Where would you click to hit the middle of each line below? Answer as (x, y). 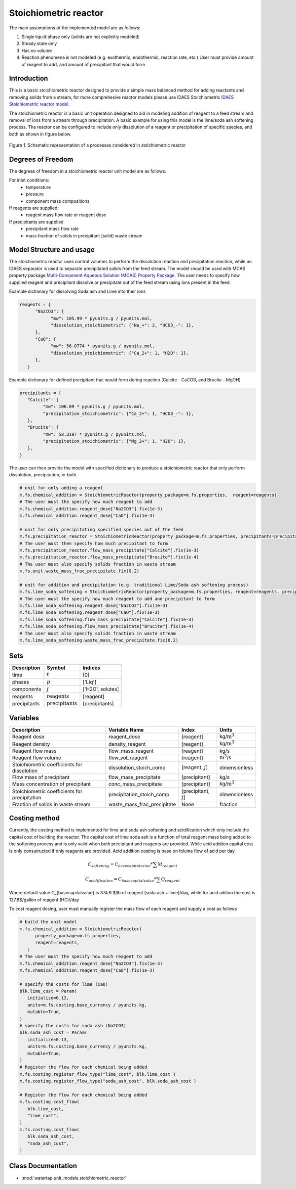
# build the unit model (48, 922)
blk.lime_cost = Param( (48, 991)
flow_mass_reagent (131, 751)
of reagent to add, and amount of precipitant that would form (83, 64)
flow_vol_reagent (128, 758)
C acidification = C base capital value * (121, 879)
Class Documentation (43, 1166)
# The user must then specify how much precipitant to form (94, 543)
